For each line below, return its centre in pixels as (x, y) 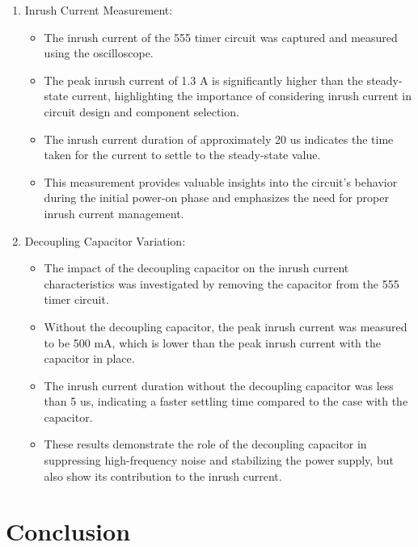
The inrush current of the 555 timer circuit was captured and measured (221, 37)
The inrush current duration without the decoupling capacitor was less (219, 385)
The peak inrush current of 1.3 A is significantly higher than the (203, 80)
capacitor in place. (89, 358)
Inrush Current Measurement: (99, 10)
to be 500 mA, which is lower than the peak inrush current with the (213, 342)
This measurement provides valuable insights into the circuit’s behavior (221, 181)
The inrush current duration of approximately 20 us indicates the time (219, 139)
